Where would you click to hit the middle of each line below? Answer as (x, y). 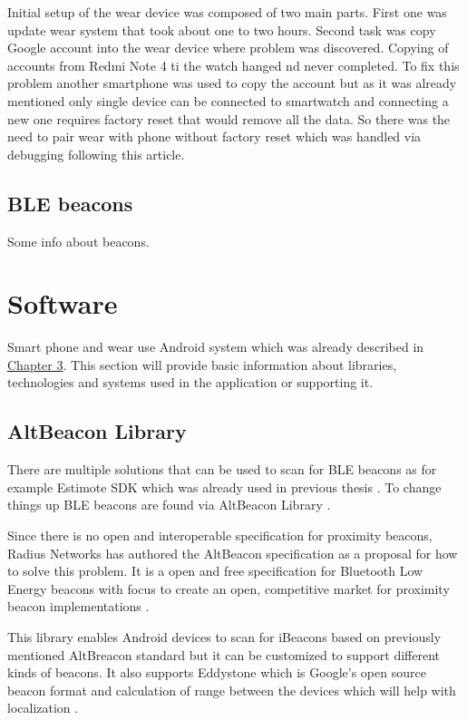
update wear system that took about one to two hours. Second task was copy (222, 29)
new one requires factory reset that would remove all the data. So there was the (229, 118)
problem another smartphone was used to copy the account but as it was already (232, 83)
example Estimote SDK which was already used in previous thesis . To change (224, 486)
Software (63, 303)
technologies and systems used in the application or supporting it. (190, 382)
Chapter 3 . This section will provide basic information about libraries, (202, 364)
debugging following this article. (96, 154)
